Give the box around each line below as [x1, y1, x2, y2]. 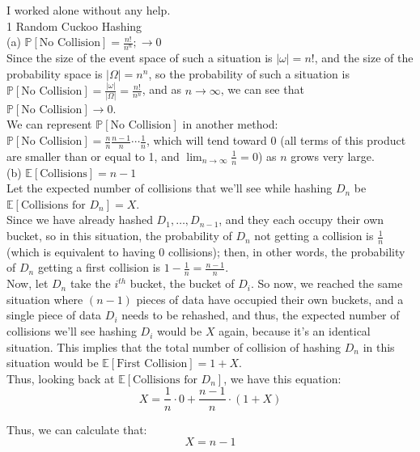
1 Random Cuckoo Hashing [6, 17, 142, 34]
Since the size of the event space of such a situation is [6, 49, 273, 66]
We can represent [6, 116, 92, 133]
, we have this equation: [223, 370, 342, 387]
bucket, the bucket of [129, 275, 235, 292]
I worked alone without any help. [6, 2, 171, 18]
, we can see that [220, 81, 304, 98]
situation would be [6, 354, 99, 371]
